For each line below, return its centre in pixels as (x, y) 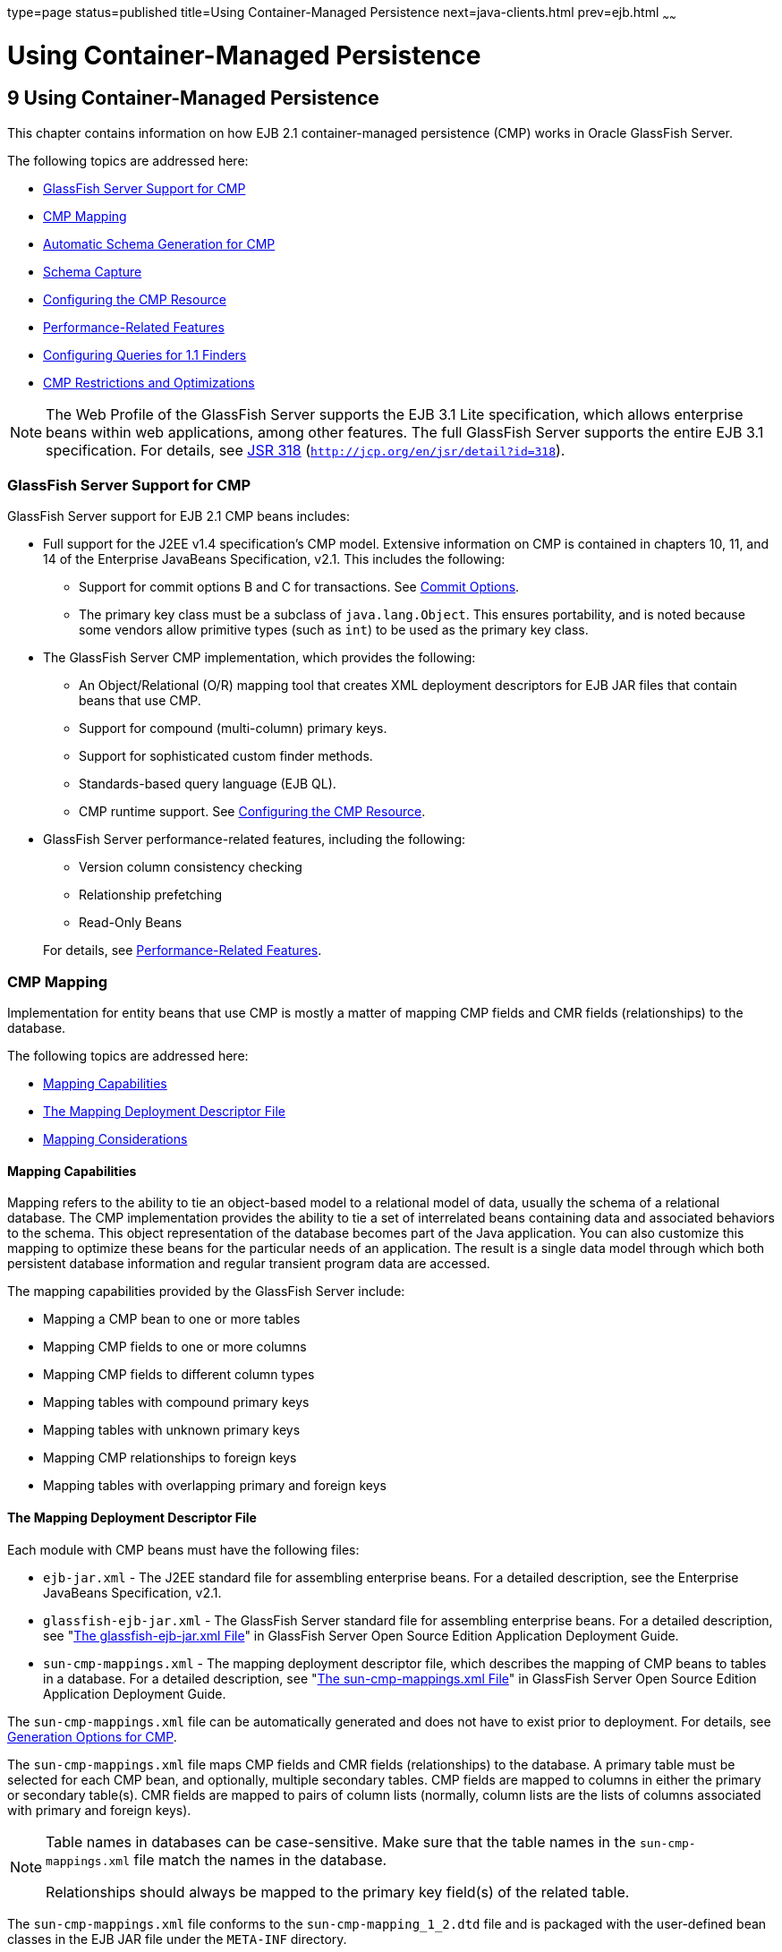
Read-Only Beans (131, 923)
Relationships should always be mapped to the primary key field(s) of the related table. (338, 1892)
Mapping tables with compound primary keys (176, 1402)
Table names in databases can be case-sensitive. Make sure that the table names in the (341, 1841)
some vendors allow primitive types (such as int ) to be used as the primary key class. (334, 630)
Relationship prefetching (151, 895)
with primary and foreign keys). (99, 1810)
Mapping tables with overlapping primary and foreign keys (215, 1486)
